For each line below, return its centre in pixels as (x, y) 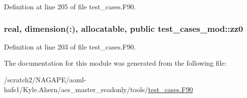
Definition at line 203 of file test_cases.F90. (70, 46)
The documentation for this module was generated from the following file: (115, 63)
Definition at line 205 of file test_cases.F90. (70, 6)
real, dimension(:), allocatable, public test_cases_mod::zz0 (123, 28)
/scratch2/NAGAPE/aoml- (45, 79)
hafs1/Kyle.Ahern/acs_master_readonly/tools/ (76, 89)
